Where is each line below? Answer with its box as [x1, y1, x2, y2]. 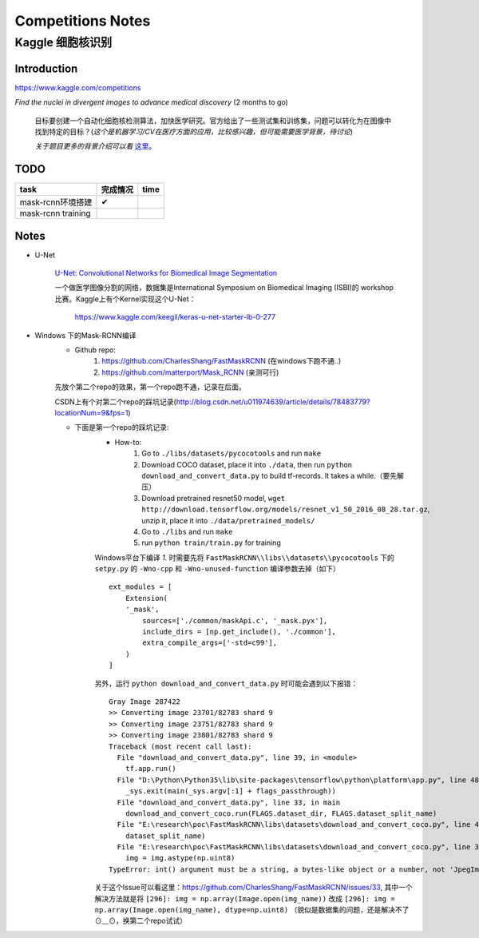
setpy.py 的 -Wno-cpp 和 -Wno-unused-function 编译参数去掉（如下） [94, 564, 341, 574]
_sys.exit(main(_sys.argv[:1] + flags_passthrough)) [125, 787, 337, 796]
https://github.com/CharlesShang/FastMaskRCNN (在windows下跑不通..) [101, 356, 342, 366]
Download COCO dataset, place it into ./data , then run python [141, 459, 353, 469]
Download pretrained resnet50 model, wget [141, 493, 286, 503]
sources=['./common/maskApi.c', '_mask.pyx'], [142, 616, 328, 625]
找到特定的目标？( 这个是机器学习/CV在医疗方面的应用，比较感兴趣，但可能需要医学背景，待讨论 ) [34, 126, 354, 136]
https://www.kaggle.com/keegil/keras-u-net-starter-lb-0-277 [74, 312, 275, 322]
